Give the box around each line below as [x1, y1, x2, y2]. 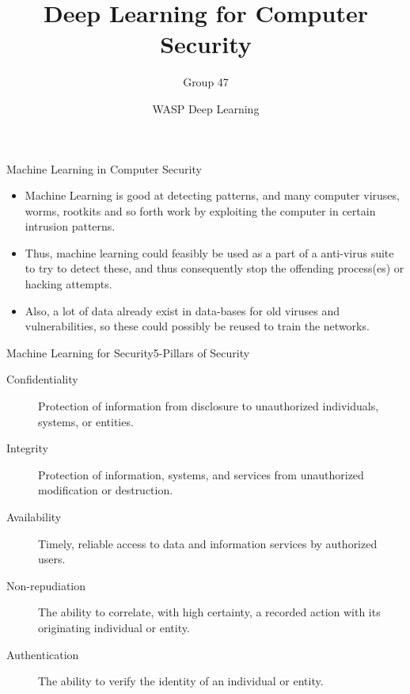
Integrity [6, 440, 48, 456]
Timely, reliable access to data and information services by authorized [38, 535, 378, 551]
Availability [6, 509, 62, 524]
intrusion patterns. [25, 218, 116, 235]
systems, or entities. [38, 413, 134, 429]
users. [38, 551, 66, 567]
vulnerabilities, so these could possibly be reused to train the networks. [25, 318, 370, 334]
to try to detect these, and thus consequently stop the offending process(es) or [25, 260, 404, 276]
